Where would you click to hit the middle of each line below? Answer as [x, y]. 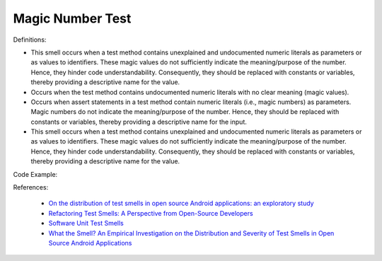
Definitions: [30, 40]
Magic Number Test [72, 18]
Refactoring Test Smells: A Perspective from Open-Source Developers [151, 213]
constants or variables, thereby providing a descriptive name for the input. [139, 122]
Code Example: [35, 174]
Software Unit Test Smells [86, 224]
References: [31, 187]
